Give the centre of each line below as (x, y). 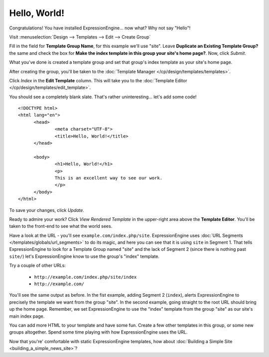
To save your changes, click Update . (47, 210)
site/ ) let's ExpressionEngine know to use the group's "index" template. (84, 256)
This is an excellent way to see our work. (109, 178)
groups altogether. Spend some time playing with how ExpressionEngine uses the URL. (98, 332)
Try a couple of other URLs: (37, 266)
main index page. (27, 316)
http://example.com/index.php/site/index (85, 277)
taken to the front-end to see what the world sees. (61, 226)
